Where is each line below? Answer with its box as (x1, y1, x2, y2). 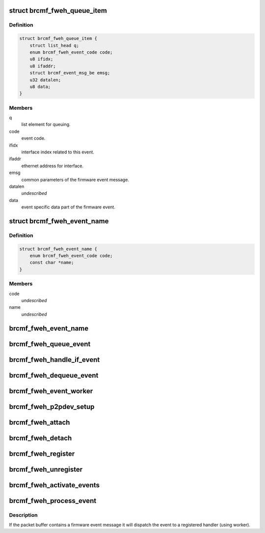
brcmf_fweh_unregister (9, 465, 83, 474)
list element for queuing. (21, 121, 71, 127)
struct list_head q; (29, 42, 79, 48)
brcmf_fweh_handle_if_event (9, 355, 100, 364)
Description (9, 511, 38, 518)
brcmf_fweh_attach (9, 418, 70, 426)
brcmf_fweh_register (9, 449, 75, 458)
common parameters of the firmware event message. (21, 177, 130, 182)
